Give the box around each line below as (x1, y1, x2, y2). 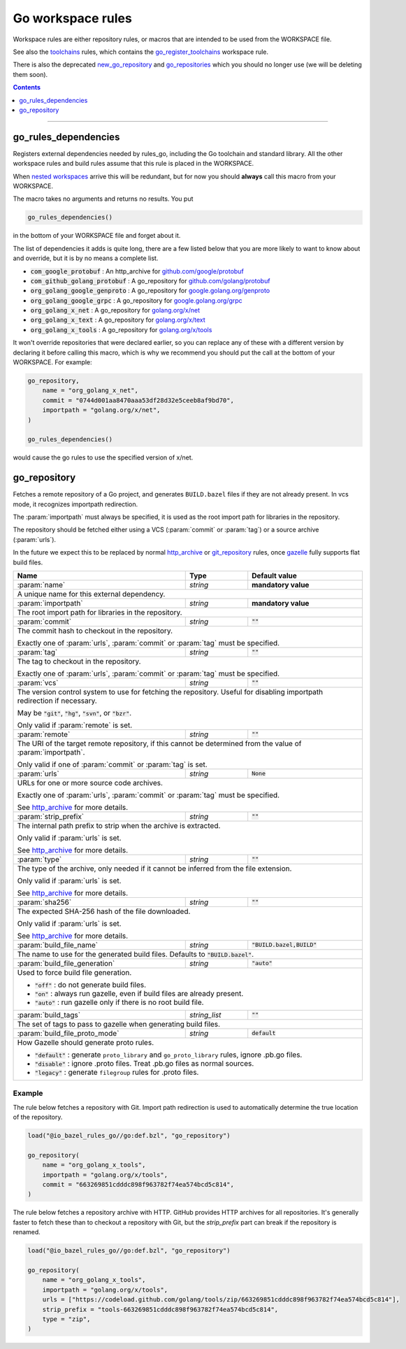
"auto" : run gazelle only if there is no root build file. (34, 997, 204, 1007)
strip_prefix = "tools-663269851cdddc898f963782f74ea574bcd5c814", (42, 1305, 279, 1313)
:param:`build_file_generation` (17, 958, 115, 968)
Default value (252, 571, 297, 580)
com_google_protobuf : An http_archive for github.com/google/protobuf (30, 266, 244, 276)
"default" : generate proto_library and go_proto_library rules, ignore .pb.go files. (34, 1050, 303, 1059)
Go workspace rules (13, 10, 132, 26)
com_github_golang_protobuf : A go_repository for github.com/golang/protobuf (30, 276, 270, 285)
